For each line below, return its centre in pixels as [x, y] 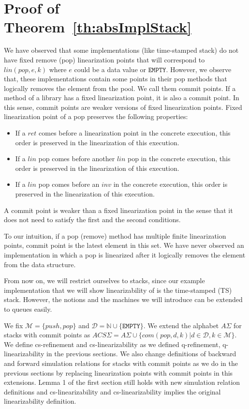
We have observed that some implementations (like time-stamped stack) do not [121, 50]
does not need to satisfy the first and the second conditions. [92, 220]
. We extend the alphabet [181, 325]
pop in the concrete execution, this [179, 159]
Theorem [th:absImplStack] [98, 27]
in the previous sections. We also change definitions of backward [141, 354]
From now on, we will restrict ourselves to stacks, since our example [104, 280]
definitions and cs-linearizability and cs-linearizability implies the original [112, 391]
